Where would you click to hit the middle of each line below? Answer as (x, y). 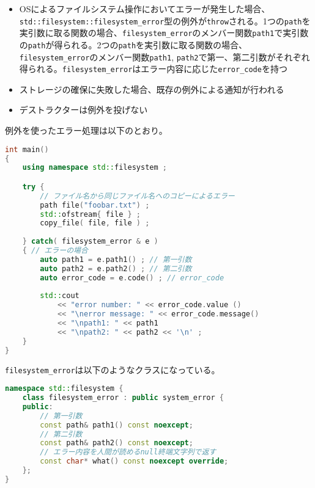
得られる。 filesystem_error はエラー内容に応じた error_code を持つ (153, 69)
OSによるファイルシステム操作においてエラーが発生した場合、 (145, 9)
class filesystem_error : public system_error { (123, 398)
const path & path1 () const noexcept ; (117, 425)
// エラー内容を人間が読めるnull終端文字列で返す (128, 452)
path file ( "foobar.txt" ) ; (95, 205)
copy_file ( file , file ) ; (95, 223)
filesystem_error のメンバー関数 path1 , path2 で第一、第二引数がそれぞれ (165, 56)
